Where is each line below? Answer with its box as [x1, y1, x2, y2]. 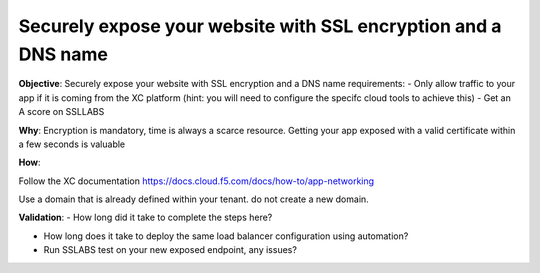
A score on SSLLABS [18, 106, 105, 118]
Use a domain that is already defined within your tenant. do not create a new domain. [18, 193, 369, 205]
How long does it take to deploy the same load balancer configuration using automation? [43, 230, 409, 242]
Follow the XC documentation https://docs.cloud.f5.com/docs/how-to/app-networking [18, 175, 375, 187]
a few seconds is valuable [18, 138, 126, 150]
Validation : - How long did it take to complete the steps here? [18, 211, 273, 224]
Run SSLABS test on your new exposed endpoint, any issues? [43, 244, 297, 256]
